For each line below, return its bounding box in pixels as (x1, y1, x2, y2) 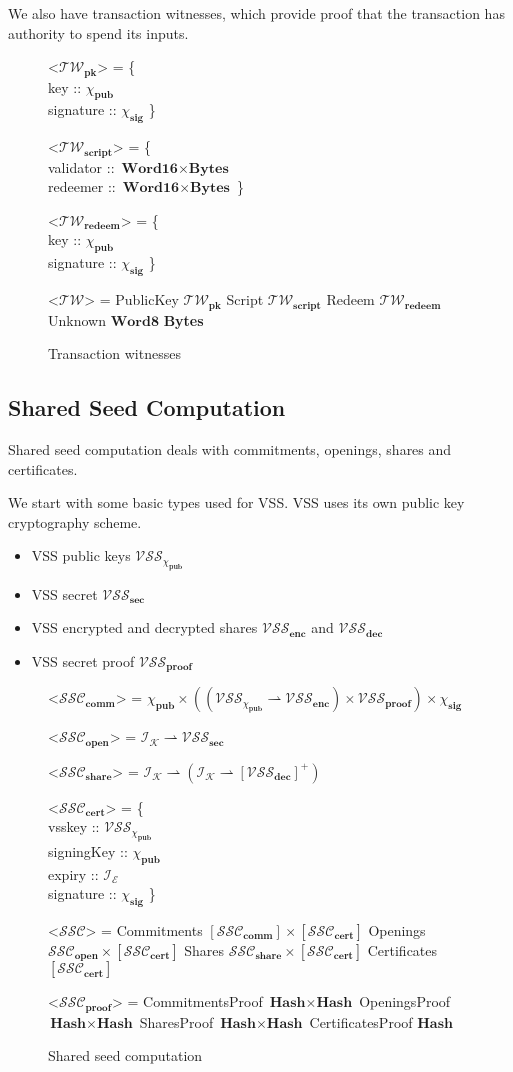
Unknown (48, 309, 106, 330)
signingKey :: (48, 840, 128, 861)
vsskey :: (48, 816, 100, 837)
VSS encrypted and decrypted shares (31, 617, 258, 638)
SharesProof (139, 1011, 214, 1032)
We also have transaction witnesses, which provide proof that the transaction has (8, 3, 505, 23)
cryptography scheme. (8, 511, 142, 532)
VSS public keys (31, 545, 131, 566)
